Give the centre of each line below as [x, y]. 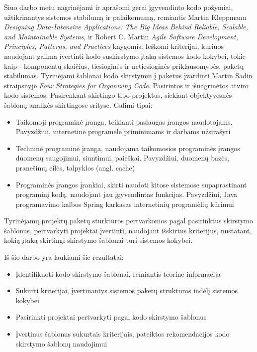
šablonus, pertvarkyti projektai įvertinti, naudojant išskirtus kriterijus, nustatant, [128, 230]
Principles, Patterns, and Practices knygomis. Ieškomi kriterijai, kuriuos [114, 46]
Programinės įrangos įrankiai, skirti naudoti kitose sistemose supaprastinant [131, 184]
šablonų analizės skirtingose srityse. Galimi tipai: [78, 104]
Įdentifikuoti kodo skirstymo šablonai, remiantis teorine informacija [118, 273]
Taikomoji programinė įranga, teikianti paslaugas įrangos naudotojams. [124, 121]
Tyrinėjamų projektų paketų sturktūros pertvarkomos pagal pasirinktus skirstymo [129, 221]
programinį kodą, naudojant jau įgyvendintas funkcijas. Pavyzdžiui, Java [127, 194]
